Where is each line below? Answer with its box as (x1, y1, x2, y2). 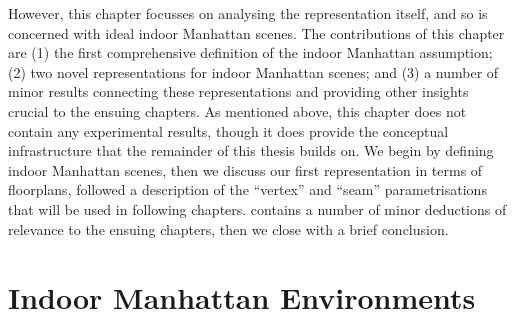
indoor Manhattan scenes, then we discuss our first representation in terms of (8, 159, 483, 180)
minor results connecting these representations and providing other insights (8, 81, 469, 102)
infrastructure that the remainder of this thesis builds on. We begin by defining (8, 140, 494, 161)
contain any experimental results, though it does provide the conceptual (8, 120, 449, 141)
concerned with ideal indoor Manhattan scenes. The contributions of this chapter (8, 22, 505, 43)
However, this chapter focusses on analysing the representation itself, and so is (8, 3, 488, 23)
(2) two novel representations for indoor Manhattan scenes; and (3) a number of (8, 61, 499, 82)
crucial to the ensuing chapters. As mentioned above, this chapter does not (8, 100, 467, 121)
